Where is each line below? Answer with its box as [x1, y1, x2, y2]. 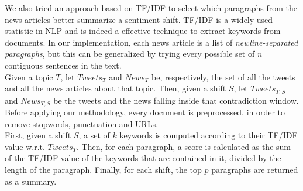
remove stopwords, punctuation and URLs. [5, 117, 159, 129]
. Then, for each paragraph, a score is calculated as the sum [76, 140, 291, 152]
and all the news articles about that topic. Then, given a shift [5, 82, 226, 94]
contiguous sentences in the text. [5, 59, 122, 71]
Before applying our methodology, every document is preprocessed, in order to [5, 106, 285, 118]
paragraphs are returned [211, 163, 298, 176]
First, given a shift [5, 129, 71, 141]
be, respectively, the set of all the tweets [151, 70, 295, 83]
